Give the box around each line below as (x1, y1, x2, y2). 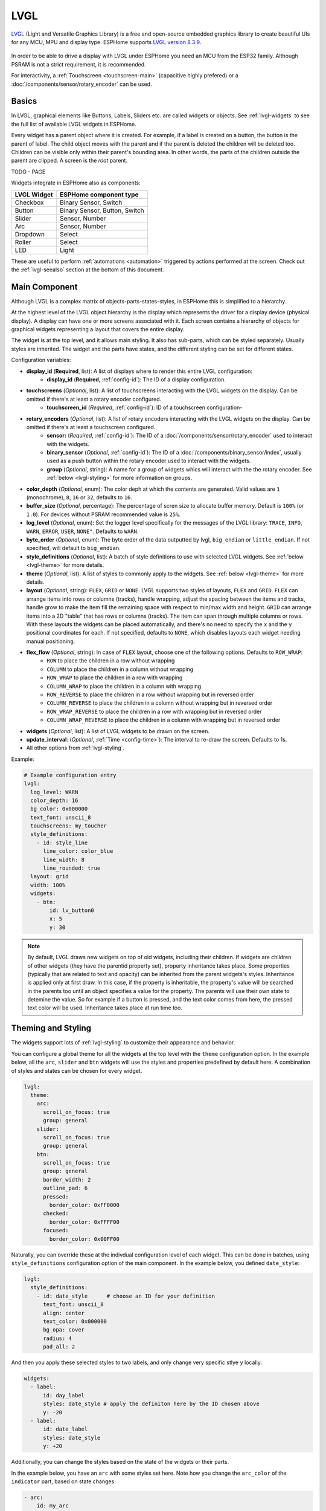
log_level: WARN (30, 789, 78, 795)
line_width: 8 (43, 856, 85, 863)
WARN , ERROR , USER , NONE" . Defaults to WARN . (26, 528, 139, 535)
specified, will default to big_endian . (26, 545, 121, 552)
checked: (43, 1210, 69, 1217)
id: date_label (43, 1426, 88, 1432)
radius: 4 (43, 1335, 72, 1342)
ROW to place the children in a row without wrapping (46, 657, 175, 664)
